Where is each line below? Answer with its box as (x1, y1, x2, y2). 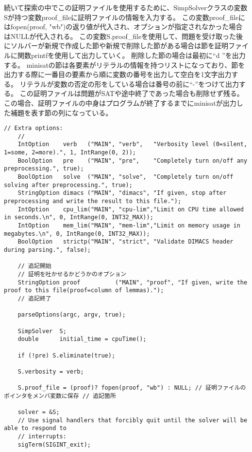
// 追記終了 (17, 295, 51, 302)
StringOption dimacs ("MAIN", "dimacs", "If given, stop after (17, 189, 227, 197)
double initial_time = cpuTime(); (17, 336, 147, 343)
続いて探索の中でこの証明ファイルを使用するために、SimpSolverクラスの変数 (4, 2, 248, 12)
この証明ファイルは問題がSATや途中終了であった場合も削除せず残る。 (19, 88, 244, 98)
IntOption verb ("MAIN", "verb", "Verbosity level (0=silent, (17, 141, 248, 148)
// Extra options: (4, 125, 63, 132)
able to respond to (4, 425, 67, 432)
